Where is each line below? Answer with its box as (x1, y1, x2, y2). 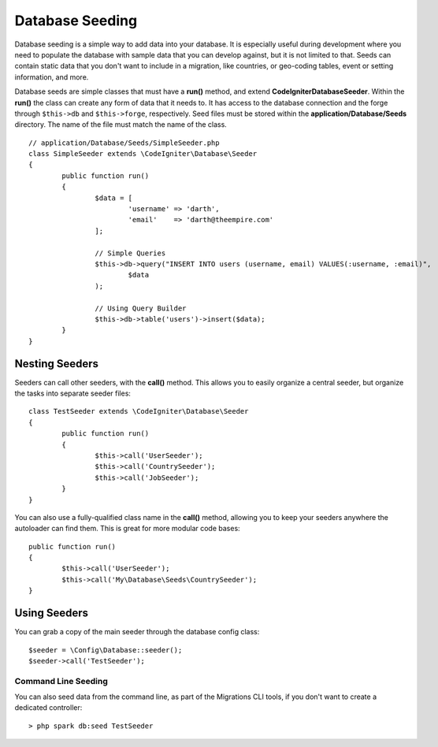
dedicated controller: (14, 703, 83, 712)
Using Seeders (14, 607, 88, 620)
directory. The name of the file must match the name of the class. (14, 120, 228, 129)
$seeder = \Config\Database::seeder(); (28, 645, 183, 654)
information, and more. (14, 72, 89, 82)
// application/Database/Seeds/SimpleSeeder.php (28, 138, 220, 147)
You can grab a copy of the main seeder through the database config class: (14, 627, 260, 637)
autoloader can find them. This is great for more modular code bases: (14, 524, 240, 533)
